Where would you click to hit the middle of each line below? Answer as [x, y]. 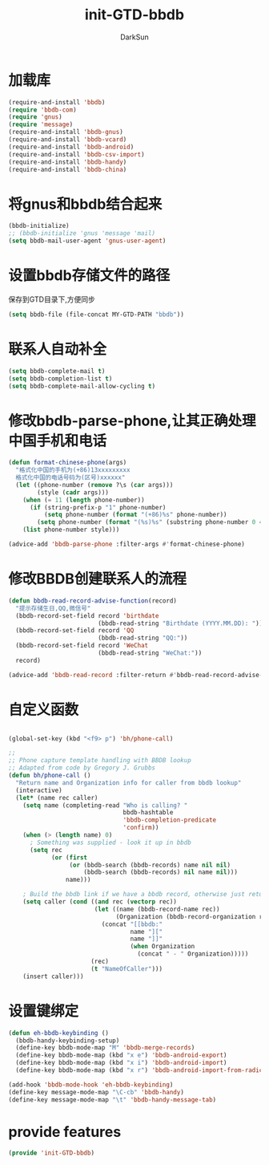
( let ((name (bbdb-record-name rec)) [157, 909]
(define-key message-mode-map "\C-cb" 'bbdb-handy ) [96, 1092]
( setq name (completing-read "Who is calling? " [105, 805]
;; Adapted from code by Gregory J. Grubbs [82, 768]
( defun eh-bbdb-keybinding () [59, 1033]
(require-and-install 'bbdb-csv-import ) [77, 154]
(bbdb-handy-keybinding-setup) [68, 1041]
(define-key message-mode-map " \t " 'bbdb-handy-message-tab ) [112, 1100]
